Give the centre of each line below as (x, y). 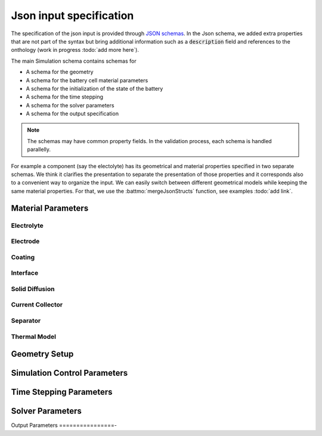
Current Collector (37, 305)
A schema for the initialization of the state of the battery (95, 88)
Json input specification (72, 16)
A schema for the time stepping (65, 97)
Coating (23, 257)
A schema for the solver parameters (70, 105)
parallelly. (39, 150)
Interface (25, 273)
